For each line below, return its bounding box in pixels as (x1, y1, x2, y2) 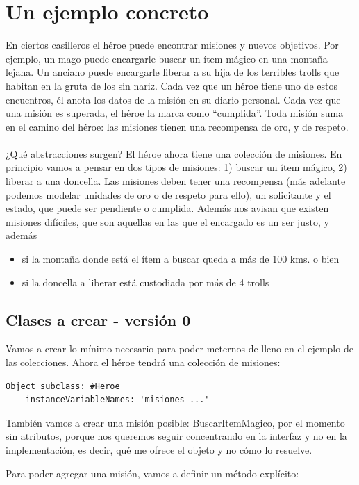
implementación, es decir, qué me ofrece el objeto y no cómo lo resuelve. (6, 442, 312, 457)
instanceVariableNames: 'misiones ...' (25, 395, 210, 405)
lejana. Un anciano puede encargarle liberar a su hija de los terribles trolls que (6, 65, 340, 79)
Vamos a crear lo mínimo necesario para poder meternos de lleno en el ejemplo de (6, 341, 353, 356)
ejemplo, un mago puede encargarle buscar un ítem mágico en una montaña (6, 51, 328, 65)
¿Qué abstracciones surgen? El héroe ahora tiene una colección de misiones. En (6, 146, 342, 161)
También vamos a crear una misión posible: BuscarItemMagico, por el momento (6, 415, 345, 429)
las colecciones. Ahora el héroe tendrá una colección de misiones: (6, 355, 281, 370)
